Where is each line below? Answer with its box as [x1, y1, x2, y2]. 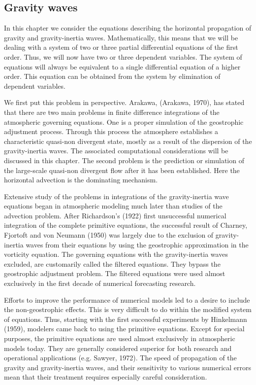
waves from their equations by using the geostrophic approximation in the [26, 239, 249, 249]
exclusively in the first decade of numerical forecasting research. [4, 278, 196, 288]
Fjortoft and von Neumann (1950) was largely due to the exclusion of [4, 230, 214, 240]
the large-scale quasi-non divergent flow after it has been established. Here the [4, 165, 240, 175]
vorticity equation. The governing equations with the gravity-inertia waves [4, 249, 228, 259]
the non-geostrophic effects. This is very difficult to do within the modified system [4, 304, 252, 315]
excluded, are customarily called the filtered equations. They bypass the [4, 258, 221, 269]
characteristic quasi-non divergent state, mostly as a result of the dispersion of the [4, 136, 252, 146]
